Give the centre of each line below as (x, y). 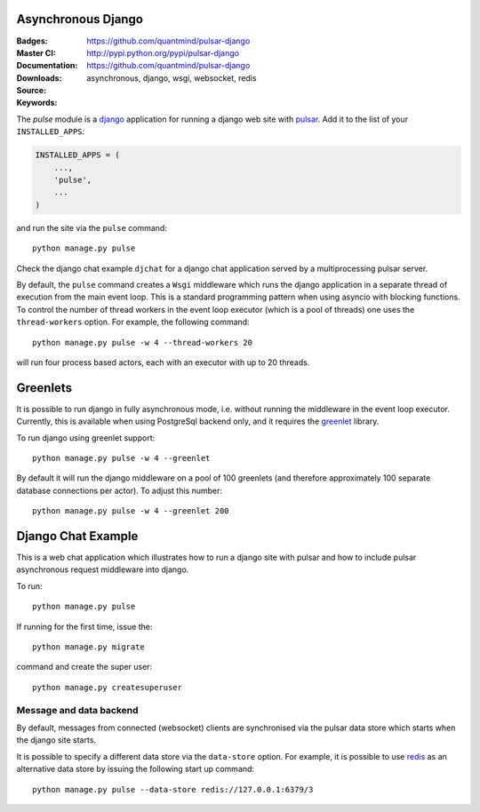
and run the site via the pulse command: (92, 227)
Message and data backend (77, 710)
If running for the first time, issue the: (84, 626)
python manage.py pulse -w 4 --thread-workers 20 (143, 342)
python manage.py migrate (89, 647)
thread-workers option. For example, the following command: (133, 322)
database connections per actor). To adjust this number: (119, 490)
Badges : (32, 41)
